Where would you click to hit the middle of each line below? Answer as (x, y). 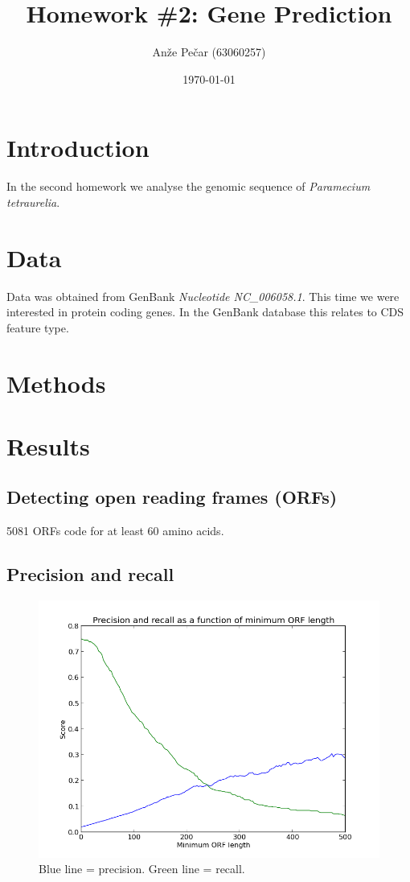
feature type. (38, 327)
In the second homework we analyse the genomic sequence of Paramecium (189, 186)
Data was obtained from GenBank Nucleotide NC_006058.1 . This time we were (203, 296)
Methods (56, 383)
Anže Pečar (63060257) (209, 52)
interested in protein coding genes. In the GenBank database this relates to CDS (205, 312)
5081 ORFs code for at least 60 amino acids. (115, 531)
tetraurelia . (33, 202)
